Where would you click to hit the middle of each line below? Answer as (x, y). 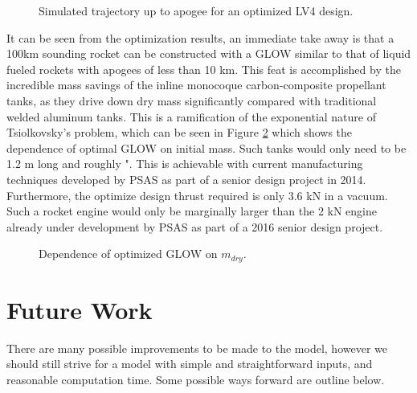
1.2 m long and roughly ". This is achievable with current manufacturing (185, 164)
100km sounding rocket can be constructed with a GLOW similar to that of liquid (209, 53)
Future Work (80, 309)
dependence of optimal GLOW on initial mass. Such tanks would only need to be (206, 147)
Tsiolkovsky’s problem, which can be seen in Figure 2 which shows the (180, 132)
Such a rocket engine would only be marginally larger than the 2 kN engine (192, 211)
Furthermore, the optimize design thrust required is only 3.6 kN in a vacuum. (197, 195)
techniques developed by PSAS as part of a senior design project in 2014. (186, 179)
